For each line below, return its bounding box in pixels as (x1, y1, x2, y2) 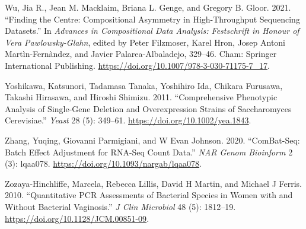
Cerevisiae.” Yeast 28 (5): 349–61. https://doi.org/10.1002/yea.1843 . (5, 114, 251, 126)
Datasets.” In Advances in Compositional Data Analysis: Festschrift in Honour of (5, 24, 299, 37)
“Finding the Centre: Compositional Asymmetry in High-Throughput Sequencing (5, 12, 300, 25)
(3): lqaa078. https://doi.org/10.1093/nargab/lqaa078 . (5, 157, 202, 170)
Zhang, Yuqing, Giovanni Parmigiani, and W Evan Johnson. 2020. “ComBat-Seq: (5, 133, 300, 146)
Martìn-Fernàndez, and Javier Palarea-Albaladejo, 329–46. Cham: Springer (5, 47, 277, 60)
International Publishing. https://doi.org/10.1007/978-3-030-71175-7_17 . (5, 59, 270, 71)
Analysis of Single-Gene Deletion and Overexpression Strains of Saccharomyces (5, 102, 292, 114)
